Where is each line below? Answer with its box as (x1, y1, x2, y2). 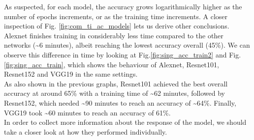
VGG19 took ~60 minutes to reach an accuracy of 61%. (4, 107, 171, 117)
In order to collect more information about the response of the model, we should (4, 117, 247, 127)
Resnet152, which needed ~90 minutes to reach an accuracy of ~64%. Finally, (4, 97, 236, 108)
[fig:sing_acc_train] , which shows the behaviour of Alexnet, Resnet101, (4, 59, 219, 69)
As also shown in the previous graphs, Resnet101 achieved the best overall (4, 78, 228, 88)
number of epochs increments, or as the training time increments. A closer (4, 11, 228, 21)
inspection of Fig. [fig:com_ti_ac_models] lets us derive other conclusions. (4, 21, 229, 31)
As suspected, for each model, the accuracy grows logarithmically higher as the (4, 1, 242, 11)
